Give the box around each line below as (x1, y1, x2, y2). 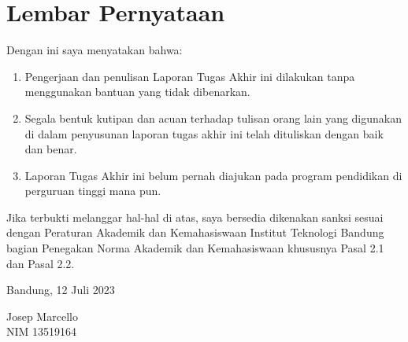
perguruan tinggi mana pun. (24, 182, 161, 199)
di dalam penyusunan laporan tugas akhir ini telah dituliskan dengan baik (24, 125, 384, 142)
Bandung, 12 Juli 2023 (6, 281, 115, 298)
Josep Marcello (6, 307, 78, 324)
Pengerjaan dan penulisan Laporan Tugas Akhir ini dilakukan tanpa (24, 68, 355, 84)
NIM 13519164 (6, 323, 77, 340)
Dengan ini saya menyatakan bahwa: (6, 42, 183, 58)
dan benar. (24, 141, 77, 157)
